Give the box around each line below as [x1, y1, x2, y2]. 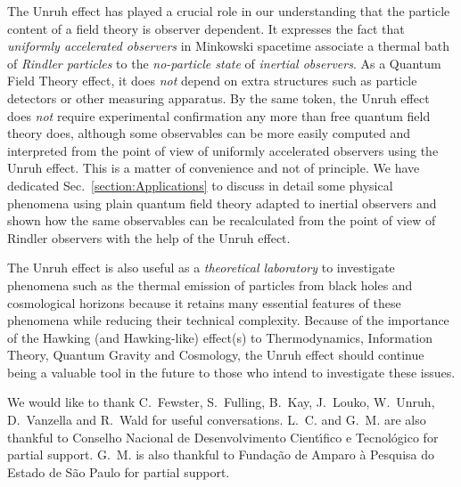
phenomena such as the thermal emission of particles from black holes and [7, 275, 413, 294]
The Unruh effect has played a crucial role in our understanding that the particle [7, 2, 450, 20]
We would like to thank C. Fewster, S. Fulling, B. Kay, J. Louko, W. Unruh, [7, 393, 435, 411]
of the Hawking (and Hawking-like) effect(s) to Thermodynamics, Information [7, 328, 433, 346]
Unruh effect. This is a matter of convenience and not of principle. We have [7, 158, 420, 177]
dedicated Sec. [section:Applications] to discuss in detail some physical [7, 175, 393, 194]
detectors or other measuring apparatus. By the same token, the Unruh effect [7, 88, 430, 107]
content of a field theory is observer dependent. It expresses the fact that [7, 19, 405, 37]
